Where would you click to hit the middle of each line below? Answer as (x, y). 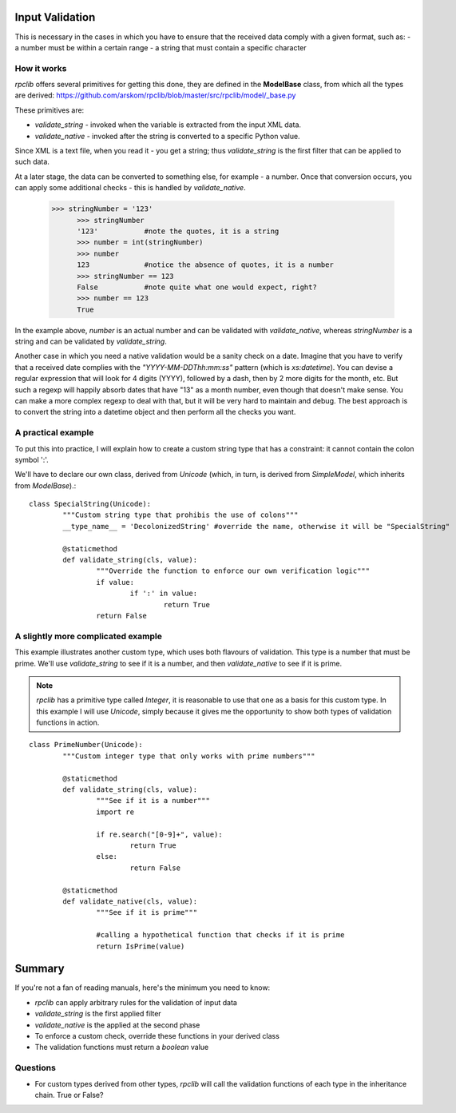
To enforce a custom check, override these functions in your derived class (157, 1035)
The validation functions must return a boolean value (122, 1047)
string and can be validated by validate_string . (91, 342)
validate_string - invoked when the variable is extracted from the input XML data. (168, 125)
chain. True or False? (69, 1095)
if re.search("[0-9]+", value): (159, 834)
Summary (40, 969)
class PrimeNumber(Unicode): (86, 745)
